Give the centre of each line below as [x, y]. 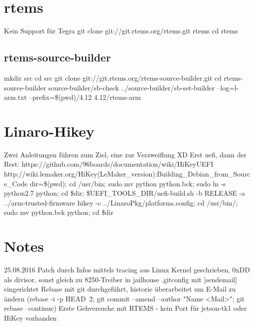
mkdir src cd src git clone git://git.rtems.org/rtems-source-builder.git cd [113, 77]
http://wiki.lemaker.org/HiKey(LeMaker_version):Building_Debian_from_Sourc [127, 174]
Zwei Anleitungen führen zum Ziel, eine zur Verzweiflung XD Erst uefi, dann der [125, 154]
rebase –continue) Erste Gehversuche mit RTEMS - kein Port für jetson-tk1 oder [126, 308]
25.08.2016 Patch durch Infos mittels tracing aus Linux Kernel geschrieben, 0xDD [127, 270]
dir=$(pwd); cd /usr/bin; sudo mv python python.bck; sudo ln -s [128, 183]
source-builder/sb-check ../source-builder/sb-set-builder [131, 87]
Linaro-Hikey [49, 131]
